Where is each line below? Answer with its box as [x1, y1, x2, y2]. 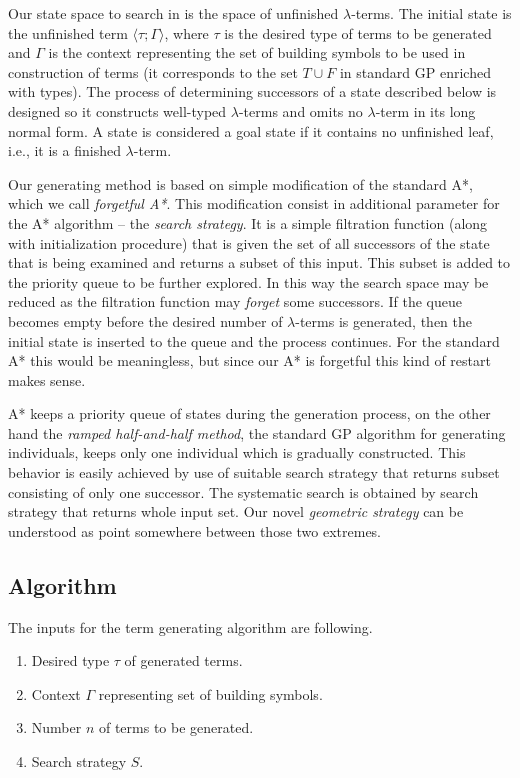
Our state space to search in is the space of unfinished [8, 3, 339, 23]
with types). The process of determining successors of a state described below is [8, 81, 497, 102]
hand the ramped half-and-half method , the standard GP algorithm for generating [8, 422, 506, 443]
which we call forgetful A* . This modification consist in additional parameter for [8, 193, 500, 214]
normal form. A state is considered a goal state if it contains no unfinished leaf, [8, 120, 494, 141]
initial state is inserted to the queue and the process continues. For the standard [8, 330, 500, 351]
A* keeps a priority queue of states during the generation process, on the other [8, 403, 491, 424]
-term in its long [375, 100, 476, 121]
